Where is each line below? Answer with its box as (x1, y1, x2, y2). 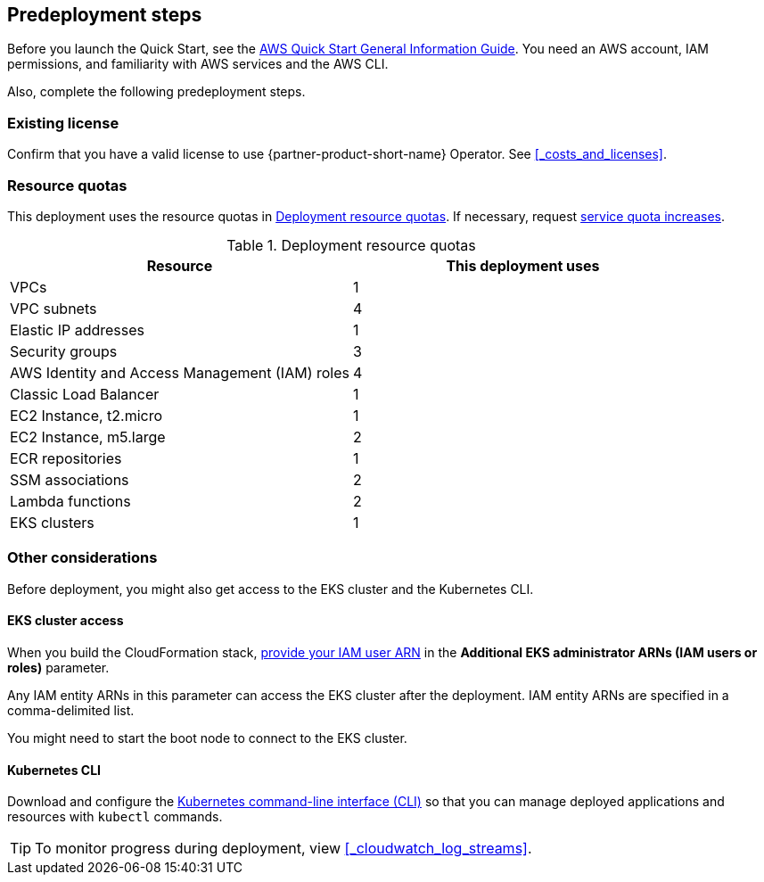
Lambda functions (10, 491, 131, 510)
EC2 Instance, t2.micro (10, 406, 163, 425)
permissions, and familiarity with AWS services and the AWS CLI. (7, 56, 389, 72)
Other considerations (7, 548, 158, 567)
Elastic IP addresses (10, 320, 145, 339)
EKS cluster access (7, 613, 124, 629)
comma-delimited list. (7, 702, 135, 718)
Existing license (7, 113, 119, 132)
